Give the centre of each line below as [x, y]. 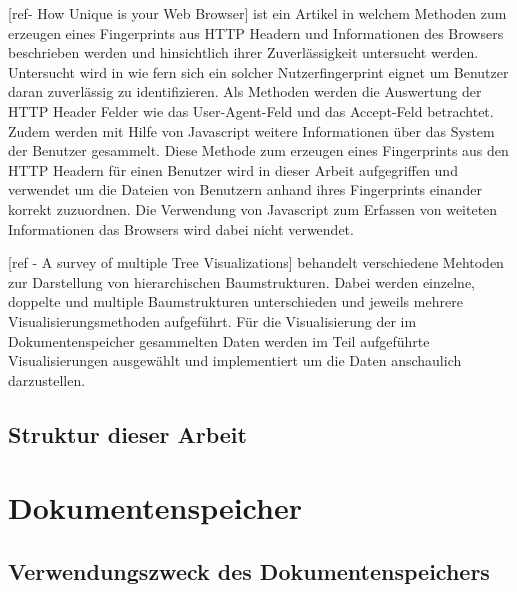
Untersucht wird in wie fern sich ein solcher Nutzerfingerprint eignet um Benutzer [258, 71]
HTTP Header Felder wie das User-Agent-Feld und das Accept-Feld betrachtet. [251, 110]
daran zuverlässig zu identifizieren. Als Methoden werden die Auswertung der [245, 91]
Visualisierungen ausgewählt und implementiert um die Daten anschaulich [235, 360]
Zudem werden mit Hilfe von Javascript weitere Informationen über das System [251, 130]
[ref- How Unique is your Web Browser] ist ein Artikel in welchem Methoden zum [257, 13]
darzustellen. [47, 379]
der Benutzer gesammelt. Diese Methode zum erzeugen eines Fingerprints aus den [258, 150]
